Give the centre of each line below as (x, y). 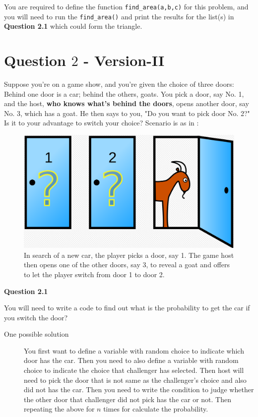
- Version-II (124, 60)
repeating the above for (59, 409)
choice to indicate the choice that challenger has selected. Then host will (134, 370)
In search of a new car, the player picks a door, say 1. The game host (129, 255)
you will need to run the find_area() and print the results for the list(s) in (119, 16)
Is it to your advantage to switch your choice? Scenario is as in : (101, 123)
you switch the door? (36, 317)
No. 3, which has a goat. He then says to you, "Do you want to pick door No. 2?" (127, 113)
